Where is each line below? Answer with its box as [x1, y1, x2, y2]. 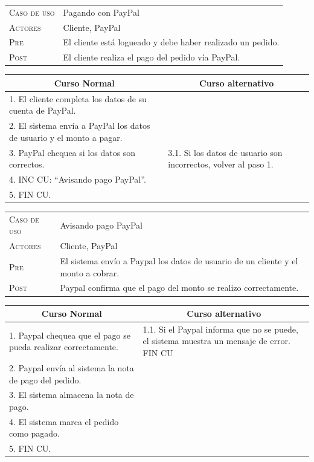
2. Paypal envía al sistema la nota [9, 361, 134, 374]
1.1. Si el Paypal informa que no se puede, [143, 322, 298, 335]
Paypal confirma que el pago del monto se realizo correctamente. [60, 281, 299, 294]
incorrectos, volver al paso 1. [168, 158, 274, 171]
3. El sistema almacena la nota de [9, 388, 134, 401]
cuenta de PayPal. [9, 104, 76, 117]
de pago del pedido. [9, 373, 82, 386]
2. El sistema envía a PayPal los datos [9, 119, 150, 132]
